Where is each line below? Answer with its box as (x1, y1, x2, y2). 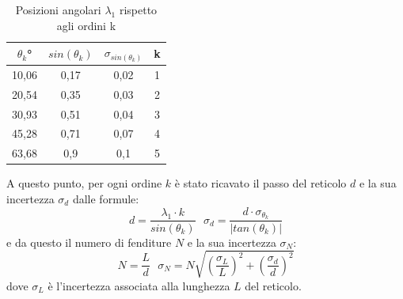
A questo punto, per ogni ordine (6, 175, 162, 191)
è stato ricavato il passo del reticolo (174, 175, 347, 191)
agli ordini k (56, 17, 116, 33)
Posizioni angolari (15, 2, 101, 17)
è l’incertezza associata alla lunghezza (48, 277, 230, 293)
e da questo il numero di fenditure (6, 233, 172, 250)
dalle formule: (72, 191, 139, 207)
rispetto (119, 2, 158, 17)
